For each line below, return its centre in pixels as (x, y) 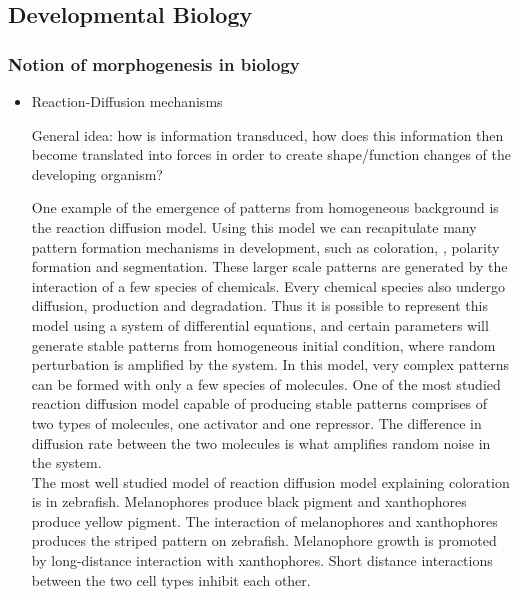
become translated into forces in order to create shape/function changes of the (271, 154)
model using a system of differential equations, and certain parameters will (260, 324)
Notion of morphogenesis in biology (154, 63)
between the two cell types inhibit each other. (171, 579)
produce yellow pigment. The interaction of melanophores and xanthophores (264, 520)
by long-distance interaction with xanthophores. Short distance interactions (262, 560)
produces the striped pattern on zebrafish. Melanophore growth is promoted (264, 540)
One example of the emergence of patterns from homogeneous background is (265, 207)
